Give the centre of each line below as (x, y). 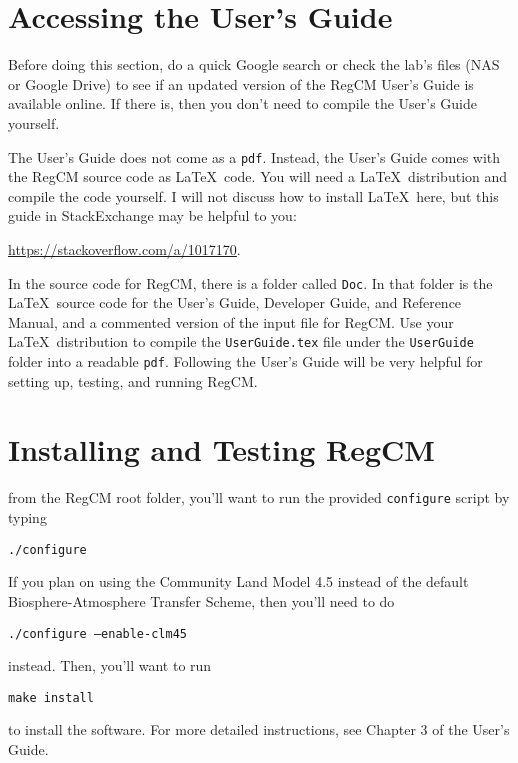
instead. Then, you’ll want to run (110, 665)
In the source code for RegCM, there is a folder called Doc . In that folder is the (250, 282)
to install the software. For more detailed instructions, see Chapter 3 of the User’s (259, 729)
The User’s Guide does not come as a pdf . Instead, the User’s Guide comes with (254, 156)
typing (27, 517)
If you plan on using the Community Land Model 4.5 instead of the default (238, 581)
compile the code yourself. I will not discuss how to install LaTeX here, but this (253, 195)
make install (51, 697)
